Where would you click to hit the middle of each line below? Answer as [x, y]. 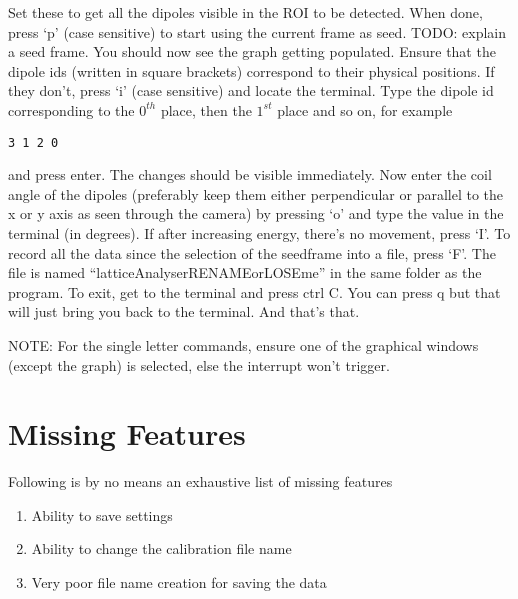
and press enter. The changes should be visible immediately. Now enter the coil [250, 174]
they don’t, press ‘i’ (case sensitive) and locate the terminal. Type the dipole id [251, 90]
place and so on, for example [365, 109]
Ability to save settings [102, 514]
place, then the [206, 109]
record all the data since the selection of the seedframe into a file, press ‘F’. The [252, 252]
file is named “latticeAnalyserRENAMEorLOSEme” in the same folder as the [245, 272]
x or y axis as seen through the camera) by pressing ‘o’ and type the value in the [256, 213]
